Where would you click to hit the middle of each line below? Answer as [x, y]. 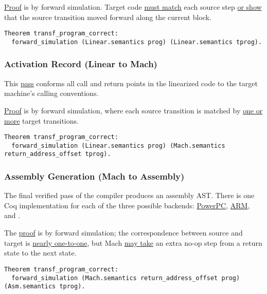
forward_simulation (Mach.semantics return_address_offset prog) [126, 278]
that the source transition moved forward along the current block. [108, 17]
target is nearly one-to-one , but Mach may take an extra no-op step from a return [133, 242]
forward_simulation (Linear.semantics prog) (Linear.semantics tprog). [137, 42]
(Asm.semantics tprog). [45, 287]
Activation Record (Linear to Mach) [81, 64]
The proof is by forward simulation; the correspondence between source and [123, 233]
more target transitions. [41, 120]
